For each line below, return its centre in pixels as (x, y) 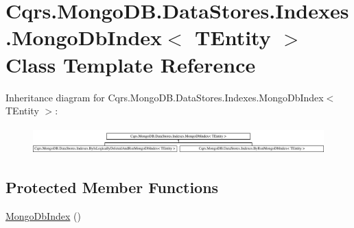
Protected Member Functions (112, 187)
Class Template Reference (131, 64)
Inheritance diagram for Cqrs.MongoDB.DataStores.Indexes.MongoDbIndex (165, 97)
